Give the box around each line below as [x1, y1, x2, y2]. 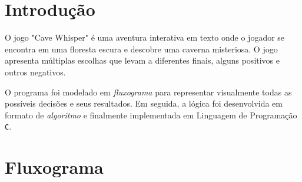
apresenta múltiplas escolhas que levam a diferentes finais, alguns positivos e [5, 54, 280, 67]
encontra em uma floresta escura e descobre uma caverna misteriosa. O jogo [5, 42, 278, 55]
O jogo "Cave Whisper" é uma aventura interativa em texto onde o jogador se [5, 31, 285, 44]
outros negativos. [5, 65, 66, 78]
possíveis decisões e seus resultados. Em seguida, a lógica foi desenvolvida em [5, 97, 283, 110]
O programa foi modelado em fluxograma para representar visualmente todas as [5, 85, 292, 98]
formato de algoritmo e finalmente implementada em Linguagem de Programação [5, 108, 297, 121]
